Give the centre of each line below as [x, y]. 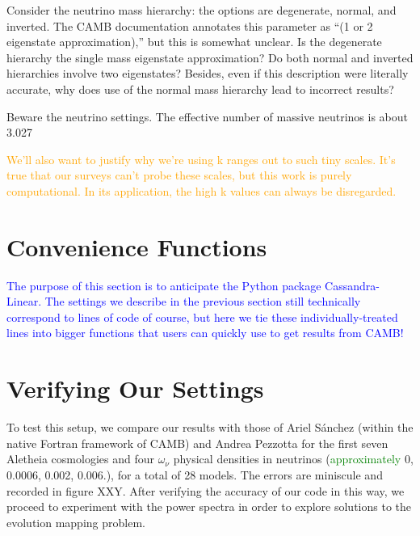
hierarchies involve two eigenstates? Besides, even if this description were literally [208, 73]
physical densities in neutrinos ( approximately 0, [293, 459]
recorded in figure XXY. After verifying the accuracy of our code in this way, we [206, 490]
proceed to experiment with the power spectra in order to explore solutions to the [209, 506]
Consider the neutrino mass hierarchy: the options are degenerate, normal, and [202, 10]
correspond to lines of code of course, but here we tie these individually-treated [202, 317]
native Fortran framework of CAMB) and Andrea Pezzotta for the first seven [197, 443]
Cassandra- [352, 285]
